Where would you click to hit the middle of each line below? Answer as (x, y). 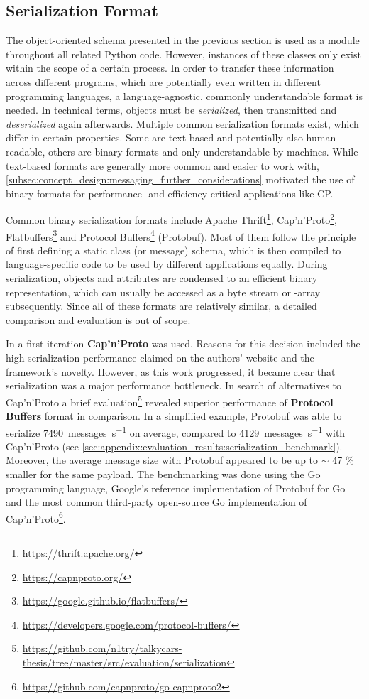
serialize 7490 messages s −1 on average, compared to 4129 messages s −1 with (176, 431)
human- (323, 137)
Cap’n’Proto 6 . (36, 517)
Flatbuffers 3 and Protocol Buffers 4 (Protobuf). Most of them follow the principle (181, 235)
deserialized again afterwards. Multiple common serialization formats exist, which (182, 123)
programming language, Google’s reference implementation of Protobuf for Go (176, 488)
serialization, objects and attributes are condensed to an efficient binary (162, 278)
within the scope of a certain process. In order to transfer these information (170, 68)
